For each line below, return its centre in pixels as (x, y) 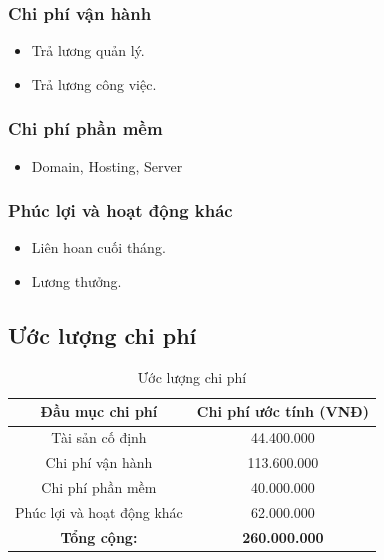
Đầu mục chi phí (99, 411)
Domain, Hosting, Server (107, 165)
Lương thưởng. (76, 281)
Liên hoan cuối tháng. (98, 247)
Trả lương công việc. (94, 83)
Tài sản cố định (99, 437)
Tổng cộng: (99, 536)
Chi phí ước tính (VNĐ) (282, 411)
